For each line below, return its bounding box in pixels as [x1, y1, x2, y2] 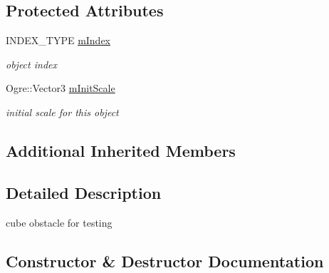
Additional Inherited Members [6, 139, 236, 161]
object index [6, 56, 57, 71]
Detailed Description [6, 181, 162, 203]
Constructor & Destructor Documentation [6, 249, 324, 272]
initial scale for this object [6, 104, 119, 119]
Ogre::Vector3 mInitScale [6, 81, 115, 96]
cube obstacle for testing [6, 215, 113, 230]
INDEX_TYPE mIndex [6, 33, 111, 48]
